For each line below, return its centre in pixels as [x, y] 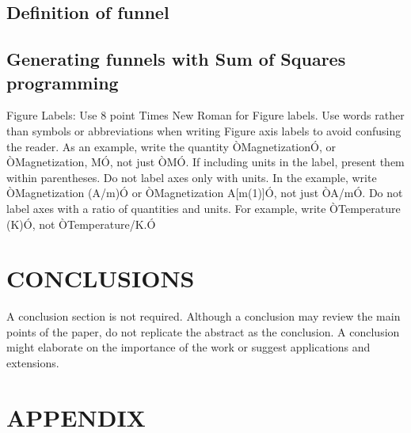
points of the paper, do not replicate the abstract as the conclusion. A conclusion [203, 331]
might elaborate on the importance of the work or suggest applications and [188, 347]
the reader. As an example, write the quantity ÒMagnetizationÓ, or [171, 146]
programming [63, 82]
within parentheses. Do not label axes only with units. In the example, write [192, 177]
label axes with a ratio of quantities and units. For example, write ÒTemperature [204, 208]
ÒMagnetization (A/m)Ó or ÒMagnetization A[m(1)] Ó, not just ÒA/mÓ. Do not [205, 193]
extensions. [33, 363]
